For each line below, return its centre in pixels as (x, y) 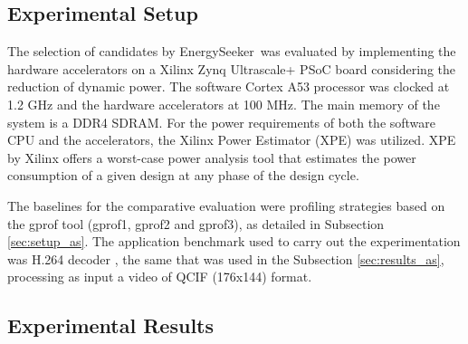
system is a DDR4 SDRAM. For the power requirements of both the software (222, 122)
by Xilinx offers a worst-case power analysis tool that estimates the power (212, 157)
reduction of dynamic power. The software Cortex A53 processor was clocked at (229, 86)
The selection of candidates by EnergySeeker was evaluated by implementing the (232, 51)
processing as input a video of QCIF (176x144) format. (160, 277)
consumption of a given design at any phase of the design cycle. (183, 175)
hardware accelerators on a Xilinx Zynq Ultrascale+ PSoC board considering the (231, 68)
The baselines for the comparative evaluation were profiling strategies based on (226, 205)
